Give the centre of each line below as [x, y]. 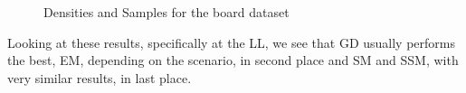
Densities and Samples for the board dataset [166, 12]
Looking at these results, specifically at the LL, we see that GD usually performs [231, 42]
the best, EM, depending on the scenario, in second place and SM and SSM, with [233, 60]
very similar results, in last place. [100, 77]
